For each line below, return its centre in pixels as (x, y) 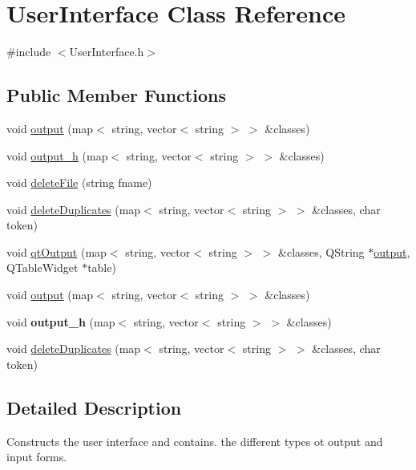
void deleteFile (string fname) (79, 182)
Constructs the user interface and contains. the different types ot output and (195, 441)
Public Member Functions (116, 95)
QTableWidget (42, 267)
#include (29, 52)
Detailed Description (94, 407)
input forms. (37, 457)
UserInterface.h (107, 52)
